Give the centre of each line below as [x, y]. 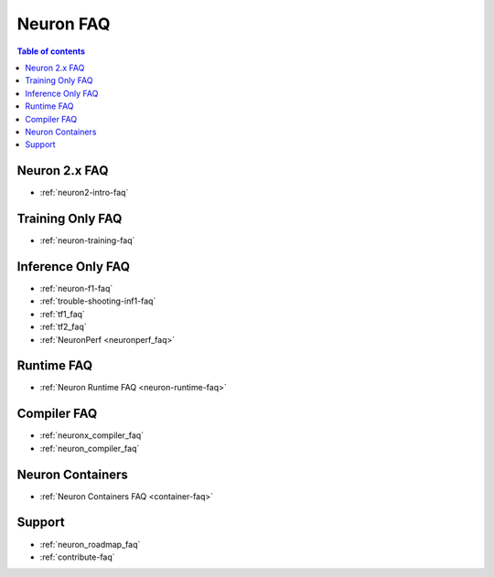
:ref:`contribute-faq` [77, 557]
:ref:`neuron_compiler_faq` [90, 448]
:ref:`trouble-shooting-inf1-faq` [98, 301]
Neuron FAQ [64, 24]
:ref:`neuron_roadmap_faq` [90, 544]
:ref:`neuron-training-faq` [87, 240]
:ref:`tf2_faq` [63, 327]
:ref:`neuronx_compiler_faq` [92, 435]
